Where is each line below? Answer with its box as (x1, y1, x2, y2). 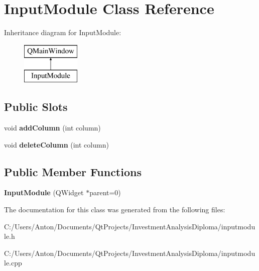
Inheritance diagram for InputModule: (4, 27, 121, 38)
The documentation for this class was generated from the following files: (4, 204, 225, 215)
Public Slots (4, 99, 68, 114)
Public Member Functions (4, 164, 142, 179)
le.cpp (4, 257, 22, 268)
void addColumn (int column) (4, 122, 101, 133)
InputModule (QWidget (4, 187, 84, 198)
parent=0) (89, 187, 121, 198)
